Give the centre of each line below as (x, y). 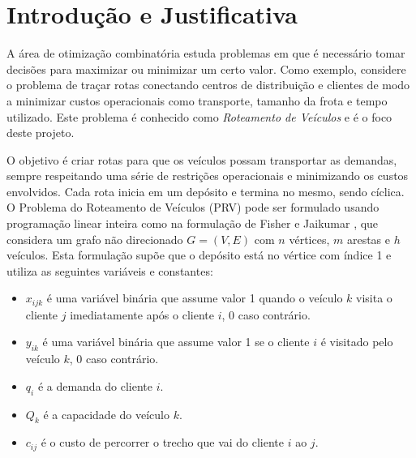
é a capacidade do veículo (106, 414)
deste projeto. (41, 133)
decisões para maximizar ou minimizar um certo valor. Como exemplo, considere (206, 68)
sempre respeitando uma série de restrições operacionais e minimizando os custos (208, 175)
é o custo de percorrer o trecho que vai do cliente (163, 442)
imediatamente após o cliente (142, 314)
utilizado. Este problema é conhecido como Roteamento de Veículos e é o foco (199, 116)
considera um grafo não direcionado (95, 239)
